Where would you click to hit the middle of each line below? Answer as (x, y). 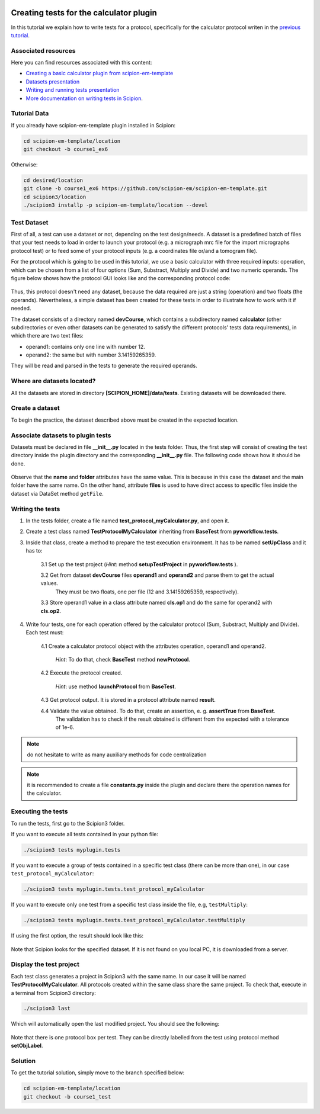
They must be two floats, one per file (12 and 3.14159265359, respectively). (147, 592)
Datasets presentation (53, 81)
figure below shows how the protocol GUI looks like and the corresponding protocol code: (121, 278)
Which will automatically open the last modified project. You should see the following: (115, 1024)
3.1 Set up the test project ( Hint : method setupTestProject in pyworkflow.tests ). (139, 564)
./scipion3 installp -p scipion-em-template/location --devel (116, 205)
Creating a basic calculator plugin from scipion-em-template (100, 73)
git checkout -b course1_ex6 (66, 149)
